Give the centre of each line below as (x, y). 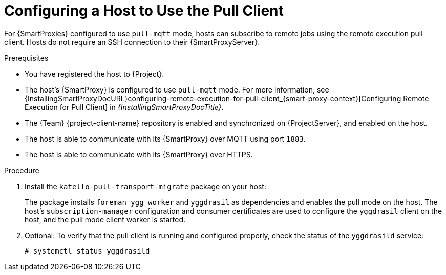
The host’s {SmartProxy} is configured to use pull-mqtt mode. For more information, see (177, 89)
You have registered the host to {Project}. (94, 74)
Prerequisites (26, 58)
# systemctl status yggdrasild (87, 251)
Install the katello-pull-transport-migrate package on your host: (145, 186)
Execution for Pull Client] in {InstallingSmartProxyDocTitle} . (124, 107)
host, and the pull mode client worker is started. (105, 219)
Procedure (22, 170)
